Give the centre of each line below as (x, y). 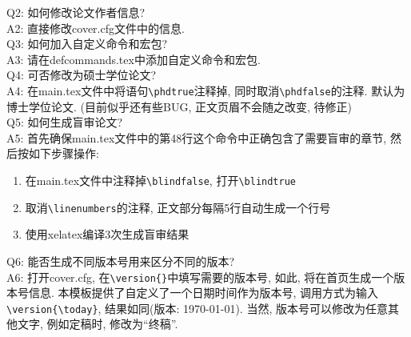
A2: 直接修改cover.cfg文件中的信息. (96, 28)
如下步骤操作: (64, 153)
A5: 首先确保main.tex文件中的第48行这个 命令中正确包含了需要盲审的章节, (197, 137)
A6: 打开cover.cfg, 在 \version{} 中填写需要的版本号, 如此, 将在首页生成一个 (200, 277)
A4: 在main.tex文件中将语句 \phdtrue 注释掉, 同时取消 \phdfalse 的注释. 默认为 (206, 90)
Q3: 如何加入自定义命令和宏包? (87, 44)
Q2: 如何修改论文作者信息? (76, 12)
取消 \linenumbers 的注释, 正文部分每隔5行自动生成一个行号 (178, 207)
